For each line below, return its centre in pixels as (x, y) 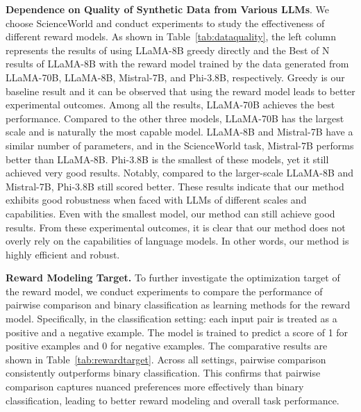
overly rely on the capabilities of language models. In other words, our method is (177, 241)
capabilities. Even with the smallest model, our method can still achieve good (170, 213)
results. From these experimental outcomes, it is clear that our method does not (176, 227)
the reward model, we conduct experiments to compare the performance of (164, 291)
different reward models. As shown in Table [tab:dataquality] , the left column (171, 36)
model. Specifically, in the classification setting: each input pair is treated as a (171, 319)
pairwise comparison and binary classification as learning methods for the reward (178, 305)
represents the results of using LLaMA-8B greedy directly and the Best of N (168, 50)
